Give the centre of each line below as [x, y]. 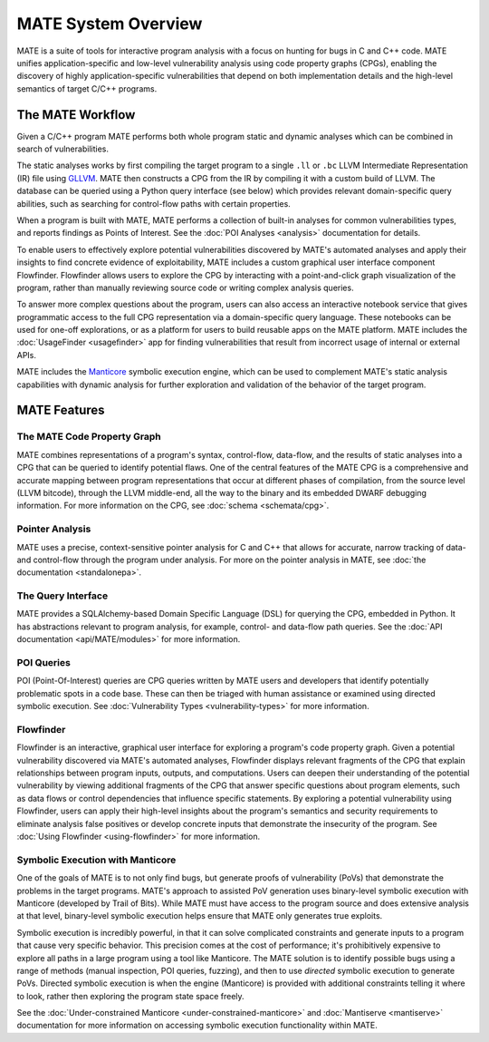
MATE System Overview [110, 24]
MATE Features [61, 410]
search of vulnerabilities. [62, 149]
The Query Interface [62, 596]
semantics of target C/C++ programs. [87, 88]
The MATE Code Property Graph [89, 437]
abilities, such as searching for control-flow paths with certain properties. [154, 203]
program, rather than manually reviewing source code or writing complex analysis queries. [185, 287]
